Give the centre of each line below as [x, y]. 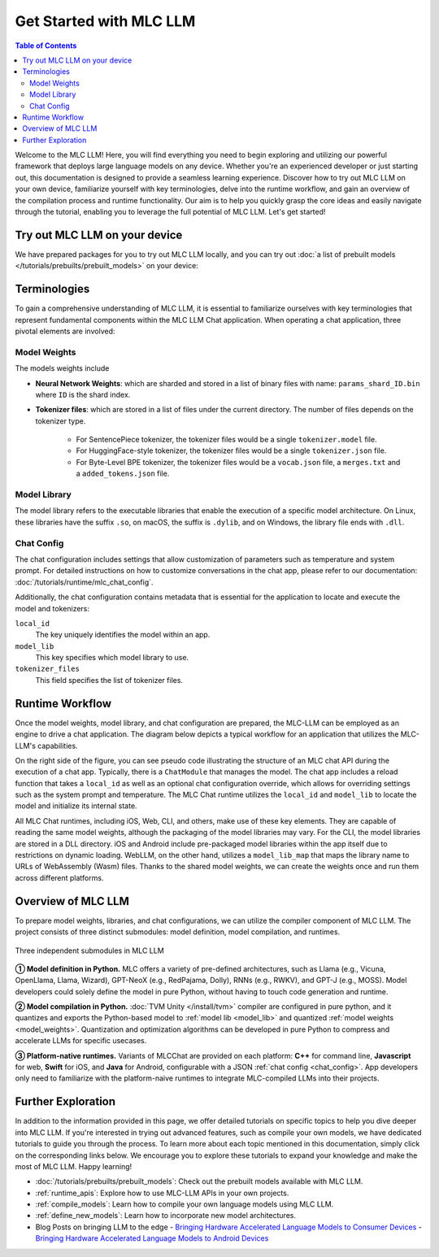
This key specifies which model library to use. [112, 658]
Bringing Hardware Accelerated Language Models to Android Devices [152, 1238]
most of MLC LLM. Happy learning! [74, 1166]
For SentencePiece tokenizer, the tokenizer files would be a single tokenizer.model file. [226, 440]
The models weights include [62, 368]
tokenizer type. [61, 421]
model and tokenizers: [52, 608]
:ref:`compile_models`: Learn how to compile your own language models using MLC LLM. [185, 1204]
